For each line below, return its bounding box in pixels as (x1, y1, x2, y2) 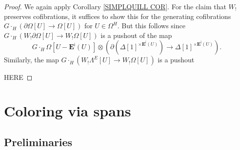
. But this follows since (117, 20, 185, 31)
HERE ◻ (4, 72, 33, 82)
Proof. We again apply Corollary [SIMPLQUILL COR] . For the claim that (4, 1, 226, 11)
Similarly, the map (4, 55, 59, 65)
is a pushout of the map (100, 30, 172, 40)
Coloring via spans (4, 101, 131, 121)
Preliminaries (4, 134, 73, 149)
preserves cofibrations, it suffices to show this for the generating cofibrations (4, 11, 231, 21)
